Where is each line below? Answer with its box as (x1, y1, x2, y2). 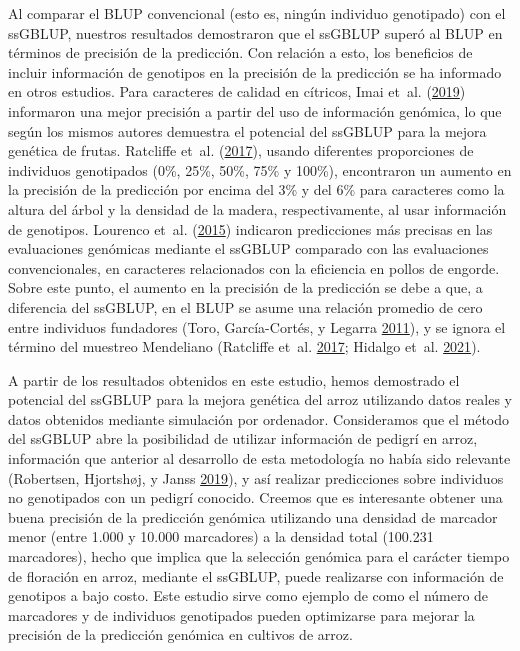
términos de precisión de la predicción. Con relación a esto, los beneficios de (8, 42, 473, 63)
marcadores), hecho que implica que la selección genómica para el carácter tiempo (8, 546, 510, 567)
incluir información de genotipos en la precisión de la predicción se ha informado (8, 61, 502, 82)
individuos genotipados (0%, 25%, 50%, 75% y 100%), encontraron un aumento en (8, 159, 512, 180)
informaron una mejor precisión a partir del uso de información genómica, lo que (8, 100, 502, 121)
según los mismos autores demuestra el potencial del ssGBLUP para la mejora (8, 120, 487, 141)
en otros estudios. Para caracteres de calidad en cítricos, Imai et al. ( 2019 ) (8, 81, 466, 102)
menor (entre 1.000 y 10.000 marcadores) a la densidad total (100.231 (8, 526, 434, 547)
